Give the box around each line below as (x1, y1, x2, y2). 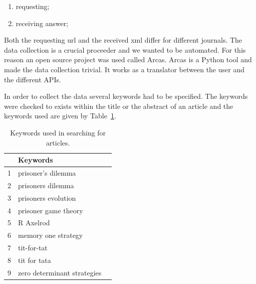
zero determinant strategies (18, 267, 102, 277)
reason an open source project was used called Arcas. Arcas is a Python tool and (4, 54, 252, 65)
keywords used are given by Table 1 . (4, 110, 116, 121)
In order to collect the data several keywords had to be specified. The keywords (4, 91, 248, 101)
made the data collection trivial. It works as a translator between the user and (4, 64, 244, 74)
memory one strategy (18, 230, 83, 240)
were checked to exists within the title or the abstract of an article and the (4, 100, 233, 111)
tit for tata (18, 254, 51, 265)
